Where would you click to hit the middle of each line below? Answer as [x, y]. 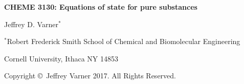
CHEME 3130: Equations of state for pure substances [101, 7]
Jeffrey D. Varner [31, 24]
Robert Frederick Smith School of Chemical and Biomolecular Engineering [124, 41]
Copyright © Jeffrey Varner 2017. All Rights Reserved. [90, 76]
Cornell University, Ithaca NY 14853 [61, 58]
